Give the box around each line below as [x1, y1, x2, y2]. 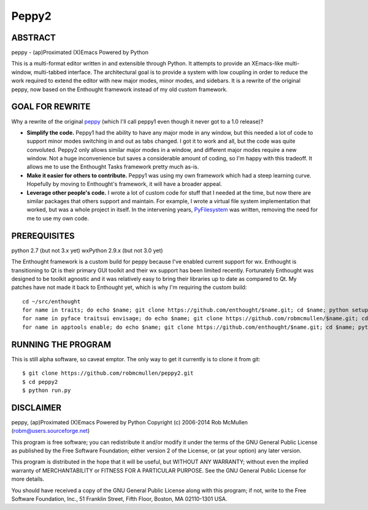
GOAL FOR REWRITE [11, 102, 91, 112]
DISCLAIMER [11, 402, 61, 413]
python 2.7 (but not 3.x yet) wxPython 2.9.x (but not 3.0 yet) [11, 247, 163, 254]
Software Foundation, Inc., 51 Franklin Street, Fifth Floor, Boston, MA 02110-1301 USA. [11, 495, 228, 502]
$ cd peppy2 [22, 378, 58, 385]
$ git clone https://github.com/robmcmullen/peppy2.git [22, 370, 194, 377]
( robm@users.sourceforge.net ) [11, 427, 90, 435]
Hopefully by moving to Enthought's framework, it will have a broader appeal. [26, 181, 222, 188]
